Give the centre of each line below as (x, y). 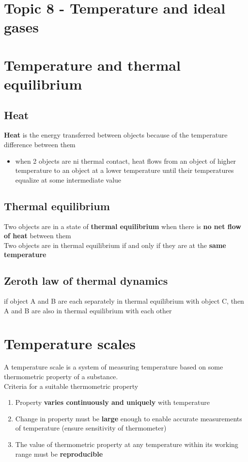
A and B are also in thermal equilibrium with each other (88, 310)
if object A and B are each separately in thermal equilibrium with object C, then (124, 301)
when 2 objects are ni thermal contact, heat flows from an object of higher (126, 161)
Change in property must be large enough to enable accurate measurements (129, 418)
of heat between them (38, 236)
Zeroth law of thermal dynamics (86, 281)
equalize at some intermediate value (68, 179)
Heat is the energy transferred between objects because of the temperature (116, 135)
